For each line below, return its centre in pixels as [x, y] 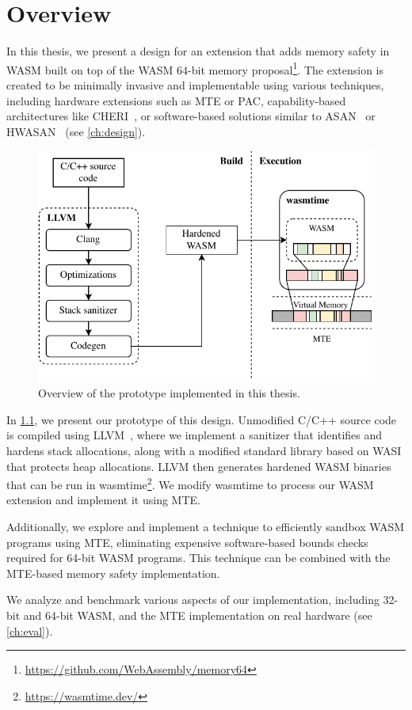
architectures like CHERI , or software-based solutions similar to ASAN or [191, 116]
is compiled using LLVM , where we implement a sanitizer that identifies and [195, 435]
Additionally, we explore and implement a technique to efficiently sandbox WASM [206, 526]
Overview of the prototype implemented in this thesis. [169, 393]
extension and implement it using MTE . [103, 500]
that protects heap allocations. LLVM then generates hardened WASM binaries [199, 466]
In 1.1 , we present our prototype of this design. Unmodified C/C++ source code [202, 419]
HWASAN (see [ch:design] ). [76, 131]
